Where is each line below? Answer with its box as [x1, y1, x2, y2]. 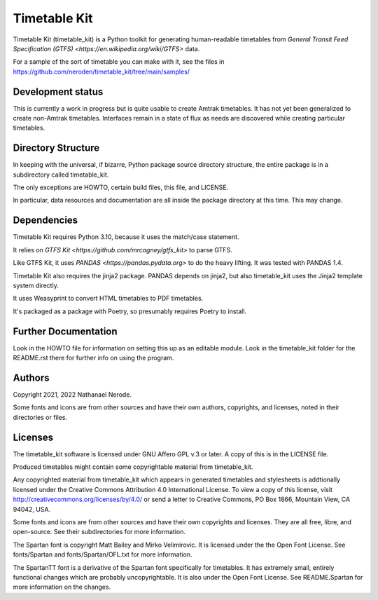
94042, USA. [13, 505, 51, 513]
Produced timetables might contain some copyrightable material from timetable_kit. [13, 463, 253, 471]
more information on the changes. [13, 582, 111, 592]
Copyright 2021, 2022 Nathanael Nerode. [13, 390, 132, 399]
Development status [13, 86, 104, 97]
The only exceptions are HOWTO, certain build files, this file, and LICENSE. [13, 183, 229, 192]
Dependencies [13, 214, 78, 226]
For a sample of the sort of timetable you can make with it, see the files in [13, 57, 225, 66]
